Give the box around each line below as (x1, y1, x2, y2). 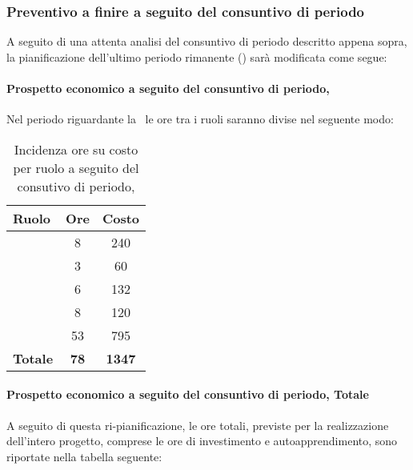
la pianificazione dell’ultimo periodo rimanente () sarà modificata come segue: (6, 48, 387, 65)
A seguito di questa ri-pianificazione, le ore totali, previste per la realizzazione (6, 416, 389, 433)
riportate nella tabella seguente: (6, 448, 162, 464)
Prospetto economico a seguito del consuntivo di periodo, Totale (6, 386, 369, 403)
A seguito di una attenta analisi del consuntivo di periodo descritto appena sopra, (6, 33, 407, 50)
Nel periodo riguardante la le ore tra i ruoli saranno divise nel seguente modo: (6, 110, 394, 127)
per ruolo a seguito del (13, 158, 139, 177)
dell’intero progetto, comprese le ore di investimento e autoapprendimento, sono (6, 432, 398, 449)
